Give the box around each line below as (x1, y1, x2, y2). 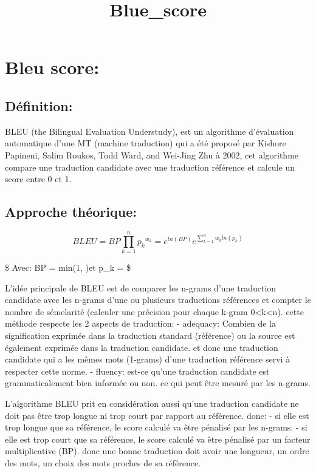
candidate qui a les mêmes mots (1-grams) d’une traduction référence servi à (5, 353, 290, 366)
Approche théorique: (5, 202, 137, 221)
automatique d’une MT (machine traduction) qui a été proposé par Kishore (5, 137, 286, 149)
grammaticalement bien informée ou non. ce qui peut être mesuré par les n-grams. (5, 376, 311, 389)
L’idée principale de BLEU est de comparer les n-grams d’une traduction (5, 281, 276, 294)
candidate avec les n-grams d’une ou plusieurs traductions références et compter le (5, 293, 311, 306)
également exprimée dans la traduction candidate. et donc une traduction (5, 341, 278, 353)
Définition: (5, 96, 73, 115)
